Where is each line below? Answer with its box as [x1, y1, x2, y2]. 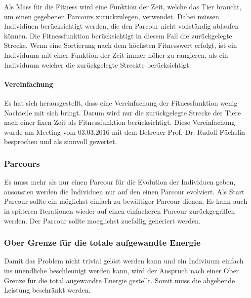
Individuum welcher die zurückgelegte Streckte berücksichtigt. [4, 59, 191, 70]
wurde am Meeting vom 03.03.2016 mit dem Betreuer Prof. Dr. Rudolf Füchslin [4, 126, 245, 137]
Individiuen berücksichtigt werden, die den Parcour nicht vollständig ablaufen [4, 21, 239, 31]
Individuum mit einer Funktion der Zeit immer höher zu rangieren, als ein [4, 49, 228, 60]
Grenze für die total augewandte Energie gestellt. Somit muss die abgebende [4, 275, 235, 285]
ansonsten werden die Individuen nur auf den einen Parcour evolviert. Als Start [4, 186, 245, 196]
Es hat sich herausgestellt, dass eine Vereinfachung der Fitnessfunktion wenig [4, 97, 238, 108]
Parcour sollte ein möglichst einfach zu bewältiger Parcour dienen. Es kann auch [4, 196, 248, 206]
